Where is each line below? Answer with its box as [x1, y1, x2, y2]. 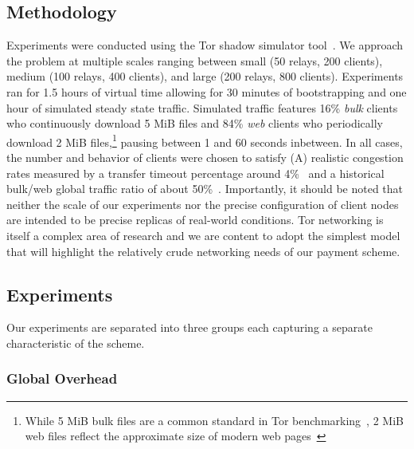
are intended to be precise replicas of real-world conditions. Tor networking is [6, 211, 384, 228]
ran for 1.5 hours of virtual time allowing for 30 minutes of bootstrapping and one [6, 83, 407, 100]
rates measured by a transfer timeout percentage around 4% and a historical [6, 164, 385, 181]
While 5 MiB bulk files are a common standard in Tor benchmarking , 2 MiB [25, 412, 404, 428]
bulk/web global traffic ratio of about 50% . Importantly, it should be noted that [6, 180, 404, 197]
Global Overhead [6, 368, 118, 388]
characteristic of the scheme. [6, 334, 145, 351]
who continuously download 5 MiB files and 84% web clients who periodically [6, 115, 384, 132]
